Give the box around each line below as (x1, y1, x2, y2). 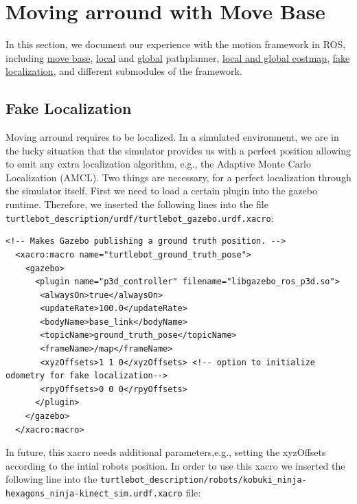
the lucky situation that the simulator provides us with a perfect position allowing (5, 143, 351, 157)
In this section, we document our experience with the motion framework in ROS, (5, 37, 346, 51)
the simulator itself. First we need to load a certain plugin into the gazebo (5, 183, 317, 198)
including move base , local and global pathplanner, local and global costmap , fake (5, 50, 350, 65)
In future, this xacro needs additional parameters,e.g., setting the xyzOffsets (5, 445, 326, 459)
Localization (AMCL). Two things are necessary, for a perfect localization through (5, 170, 352, 184)
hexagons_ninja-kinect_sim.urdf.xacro (5, 489, 183, 499)
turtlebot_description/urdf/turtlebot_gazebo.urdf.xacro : (5, 210, 274, 225)
